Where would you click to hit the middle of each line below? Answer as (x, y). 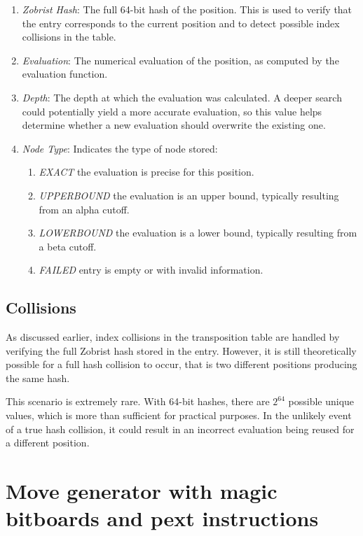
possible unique (321, 401)
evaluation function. (65, 74)
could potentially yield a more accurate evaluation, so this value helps (172, 111)
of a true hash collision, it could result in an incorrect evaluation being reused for (180, 429)
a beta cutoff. (68, 246)
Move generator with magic (142, 491)
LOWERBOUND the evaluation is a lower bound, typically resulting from (198, 233)
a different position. (48, 443)
